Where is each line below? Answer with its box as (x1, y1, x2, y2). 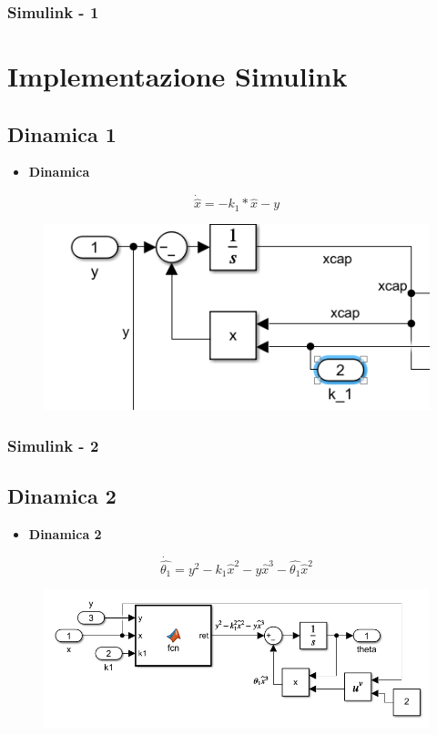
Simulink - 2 (7, 434, 99, 456)
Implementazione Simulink (7, 57, 348, 95)
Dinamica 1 (7, 119, 117, 148)
